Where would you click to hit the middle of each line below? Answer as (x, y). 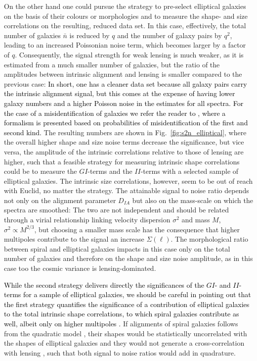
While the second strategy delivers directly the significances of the (104, 284)
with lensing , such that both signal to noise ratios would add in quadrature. (120, 352)
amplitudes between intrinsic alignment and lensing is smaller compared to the (123, 74)
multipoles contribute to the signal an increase (74, 239)
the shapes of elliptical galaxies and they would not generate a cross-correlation (124, 343)
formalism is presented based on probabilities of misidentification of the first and (126, 123)
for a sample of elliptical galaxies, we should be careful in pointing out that (137, 294)
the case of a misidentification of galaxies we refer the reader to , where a (115, 113)
